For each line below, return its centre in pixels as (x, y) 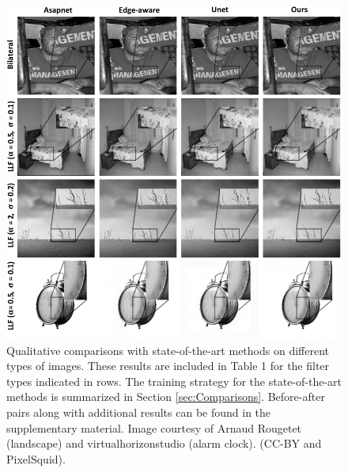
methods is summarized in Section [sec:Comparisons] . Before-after (166, 397)
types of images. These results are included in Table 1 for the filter (168, 366)
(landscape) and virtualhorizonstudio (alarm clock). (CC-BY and (164, 443)
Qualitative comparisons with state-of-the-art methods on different (168, 350)
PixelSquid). (36, 458)
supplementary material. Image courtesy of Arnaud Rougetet (154, 427)
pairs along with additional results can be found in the (139, 412)
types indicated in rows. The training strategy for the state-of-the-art (174, 381)
